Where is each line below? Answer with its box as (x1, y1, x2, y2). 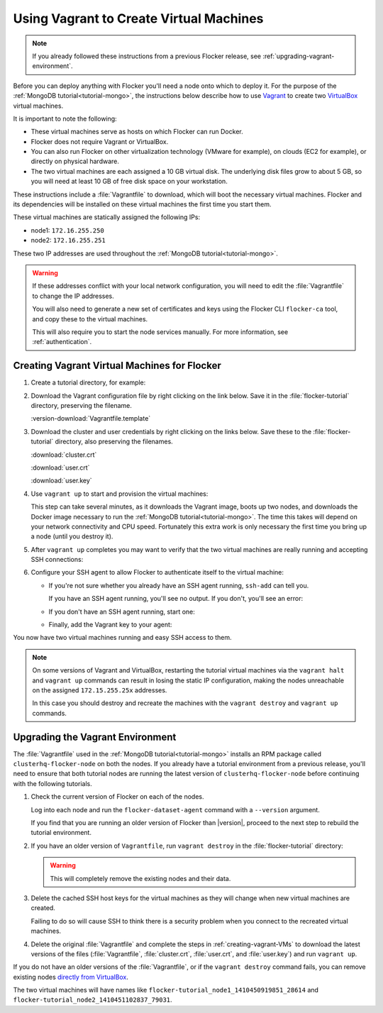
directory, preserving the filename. (30, 402, 133, 409)
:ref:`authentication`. (32, 338, 92, 346)
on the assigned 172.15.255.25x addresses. (32, 685, 167, 694)
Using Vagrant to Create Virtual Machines (13, 11, 264, 26)
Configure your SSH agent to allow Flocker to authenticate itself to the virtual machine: (30, 568, 284, 577)
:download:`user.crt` (30, 463, 90, 472)
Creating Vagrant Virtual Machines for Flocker (13, 360, 221, 372)
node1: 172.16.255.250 (30, 226, 104, 234)
